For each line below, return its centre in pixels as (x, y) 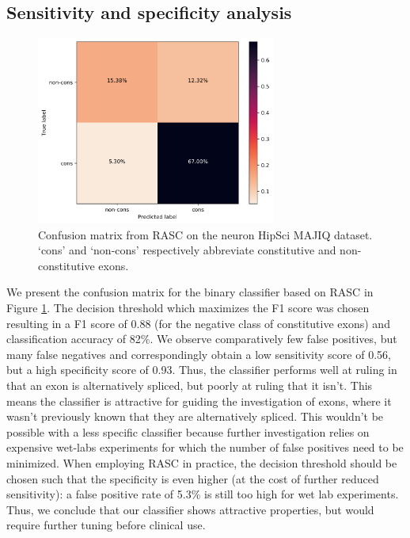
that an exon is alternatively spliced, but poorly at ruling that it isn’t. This (190, 385)
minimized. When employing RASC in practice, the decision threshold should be (202, 462)
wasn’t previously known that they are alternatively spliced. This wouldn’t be (195, 416)
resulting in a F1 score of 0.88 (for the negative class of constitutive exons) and (198, 323)
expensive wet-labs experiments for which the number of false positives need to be (205, 447)
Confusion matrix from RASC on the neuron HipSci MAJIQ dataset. (205, 234)
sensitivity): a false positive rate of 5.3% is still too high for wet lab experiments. (203, 494)
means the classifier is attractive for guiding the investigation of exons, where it (199, 401)
